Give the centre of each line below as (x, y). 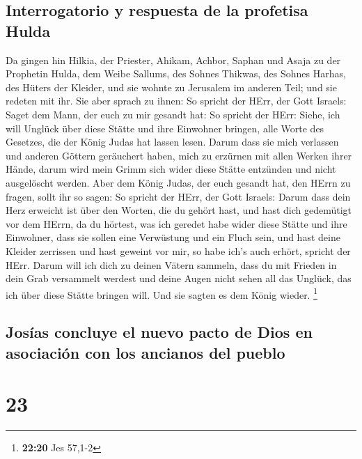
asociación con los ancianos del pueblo (145, 352)
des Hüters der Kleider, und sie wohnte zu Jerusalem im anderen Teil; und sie (171, 87)
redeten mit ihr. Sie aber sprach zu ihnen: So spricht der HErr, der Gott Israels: (176, 101)
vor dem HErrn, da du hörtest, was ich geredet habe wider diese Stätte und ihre (176, 223)
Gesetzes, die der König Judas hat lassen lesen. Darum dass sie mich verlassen (172, 142)
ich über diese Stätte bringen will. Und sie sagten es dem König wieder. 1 (162, 293)
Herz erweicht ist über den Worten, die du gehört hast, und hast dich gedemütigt (179, 210)
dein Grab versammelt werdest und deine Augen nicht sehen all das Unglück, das (179, 278)
